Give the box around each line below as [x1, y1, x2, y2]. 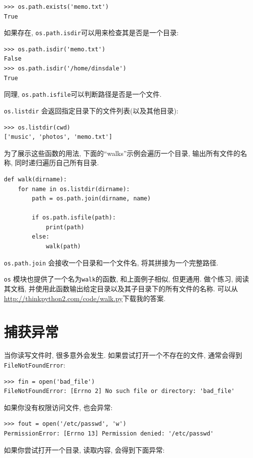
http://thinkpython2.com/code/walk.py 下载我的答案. [4, 293, 166, 303]
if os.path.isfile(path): [32, 214, 116, 221]
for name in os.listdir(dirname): [18, 185, 130, 193]
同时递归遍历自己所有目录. [15, 157, 99, 168]
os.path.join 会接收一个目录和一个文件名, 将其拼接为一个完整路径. [4, 257, 219, 267]
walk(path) [45, 243, 81, 250]
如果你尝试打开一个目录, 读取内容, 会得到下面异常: [4, 444, 165, 455]
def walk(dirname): [4, 175, 67, 183]
